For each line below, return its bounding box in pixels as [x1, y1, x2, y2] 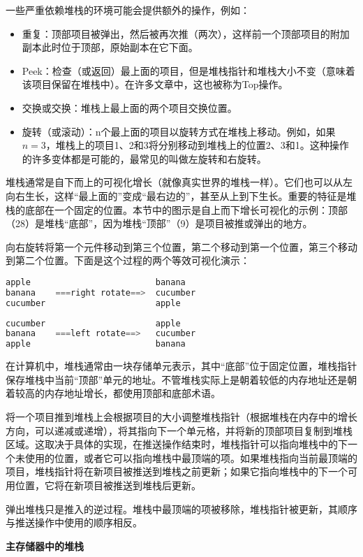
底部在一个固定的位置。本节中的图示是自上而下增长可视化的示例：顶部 [24, 202, 348, 217]
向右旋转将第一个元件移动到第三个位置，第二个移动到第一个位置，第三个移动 [6, 239, 357, 254]
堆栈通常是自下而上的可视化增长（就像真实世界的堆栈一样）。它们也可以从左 [6, 175, 353, 189]
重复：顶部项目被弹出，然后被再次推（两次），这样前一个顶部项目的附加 [22, 26, 350, 41]
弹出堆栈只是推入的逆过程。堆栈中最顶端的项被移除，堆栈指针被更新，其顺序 [6, 501, 357, 516]
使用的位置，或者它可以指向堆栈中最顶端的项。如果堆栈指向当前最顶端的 [24, 450, 357, 465]
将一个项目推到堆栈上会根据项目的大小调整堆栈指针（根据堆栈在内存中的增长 [6, 409, 357, 424]
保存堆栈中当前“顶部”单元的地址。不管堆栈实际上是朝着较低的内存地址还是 [6, 372, 348, 386]
